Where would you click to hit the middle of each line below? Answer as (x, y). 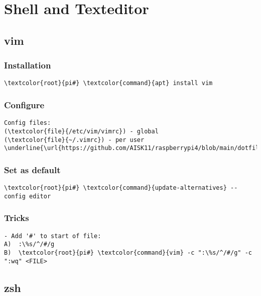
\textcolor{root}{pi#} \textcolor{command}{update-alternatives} (115, 188)
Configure (24, 104)
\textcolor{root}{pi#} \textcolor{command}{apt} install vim (108, 83)
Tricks (17, 218)
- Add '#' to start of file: (53, 236)
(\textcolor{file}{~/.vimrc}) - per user (74, 140)
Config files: (28, 123)
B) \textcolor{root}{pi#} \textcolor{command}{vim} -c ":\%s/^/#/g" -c (128, 252)
